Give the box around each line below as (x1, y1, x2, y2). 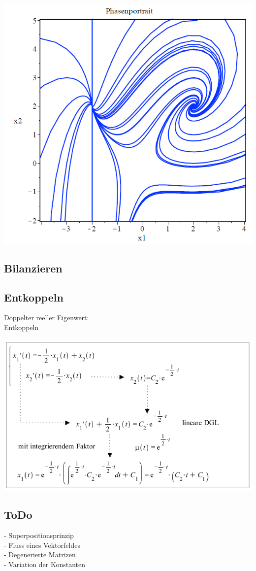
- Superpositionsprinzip (4, 530, 74, 540)
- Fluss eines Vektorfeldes (4, 539, 80, 550)
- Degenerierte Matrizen (4, 549, 76, 560)
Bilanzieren (4, 260, 63, 275)
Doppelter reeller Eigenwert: (4, 312, 89, 323)
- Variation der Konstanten (4, 559, 86, 569)
